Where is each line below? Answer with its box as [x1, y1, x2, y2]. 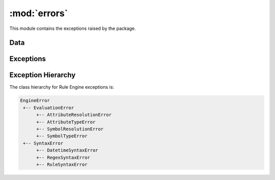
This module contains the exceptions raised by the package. [9, 25, 136, 31]
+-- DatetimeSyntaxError [36, 148, 99, 153]
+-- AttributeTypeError [36, 119, 96, 125]
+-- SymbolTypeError [36, 133, 88, 139]
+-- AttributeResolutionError [36, 112, 112, 118]
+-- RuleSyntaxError [36, 161, 88, 167]
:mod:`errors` [9, 8, 68, 19]
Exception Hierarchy [9, 71, 76, 80]
